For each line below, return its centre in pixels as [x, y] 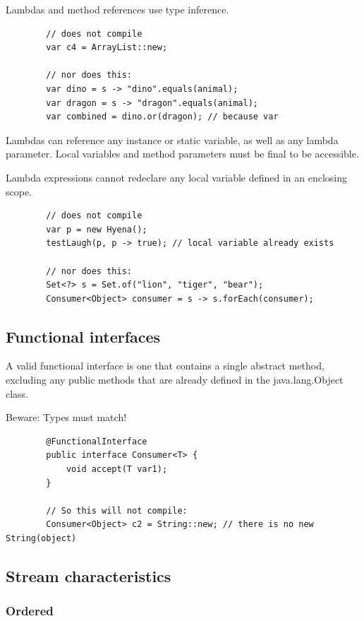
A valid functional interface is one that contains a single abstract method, [165, 366]
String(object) [41, 539]
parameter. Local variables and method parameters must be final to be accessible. [182, 154]
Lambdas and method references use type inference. [117, 9]
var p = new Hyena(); [97, 229]
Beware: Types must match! [66, 417]
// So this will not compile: [117, 510]
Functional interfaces [83, 336]
